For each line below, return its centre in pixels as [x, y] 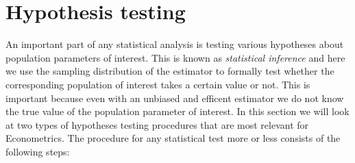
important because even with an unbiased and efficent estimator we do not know [175, 98]
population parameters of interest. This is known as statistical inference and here [175, 57]
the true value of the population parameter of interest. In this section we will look [177, 111]
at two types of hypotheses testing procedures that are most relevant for [157, 124]
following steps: [38, 151]
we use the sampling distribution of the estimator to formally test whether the [170, 71]
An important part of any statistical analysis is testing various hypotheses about [175, 44]
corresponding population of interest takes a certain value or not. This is [158, 84]
